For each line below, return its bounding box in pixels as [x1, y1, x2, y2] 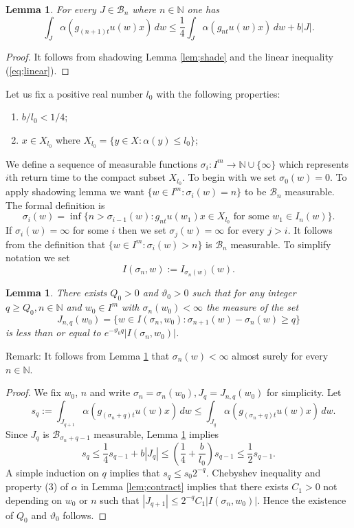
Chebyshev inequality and [212, 465, 321, 479]
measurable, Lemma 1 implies [93, 426, 219, 441]
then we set [118, 223, 166, 237]
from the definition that [5, 236, 106, 251]
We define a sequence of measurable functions [5, 156, 198, 170]
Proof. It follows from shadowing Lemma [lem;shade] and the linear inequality [5, 49, 333, 64]
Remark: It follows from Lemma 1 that [5, 348, 170, 362]
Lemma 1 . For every [5, 2, 96, 16]
